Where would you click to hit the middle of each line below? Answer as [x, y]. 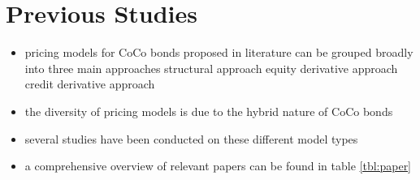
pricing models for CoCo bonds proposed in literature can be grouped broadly [219, 52]
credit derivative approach [90, 84]
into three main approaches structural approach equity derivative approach [211, 68]
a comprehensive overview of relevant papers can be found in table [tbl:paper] [218, 166]
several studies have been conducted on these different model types [191, 138]
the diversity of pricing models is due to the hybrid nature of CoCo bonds [209, 111]
